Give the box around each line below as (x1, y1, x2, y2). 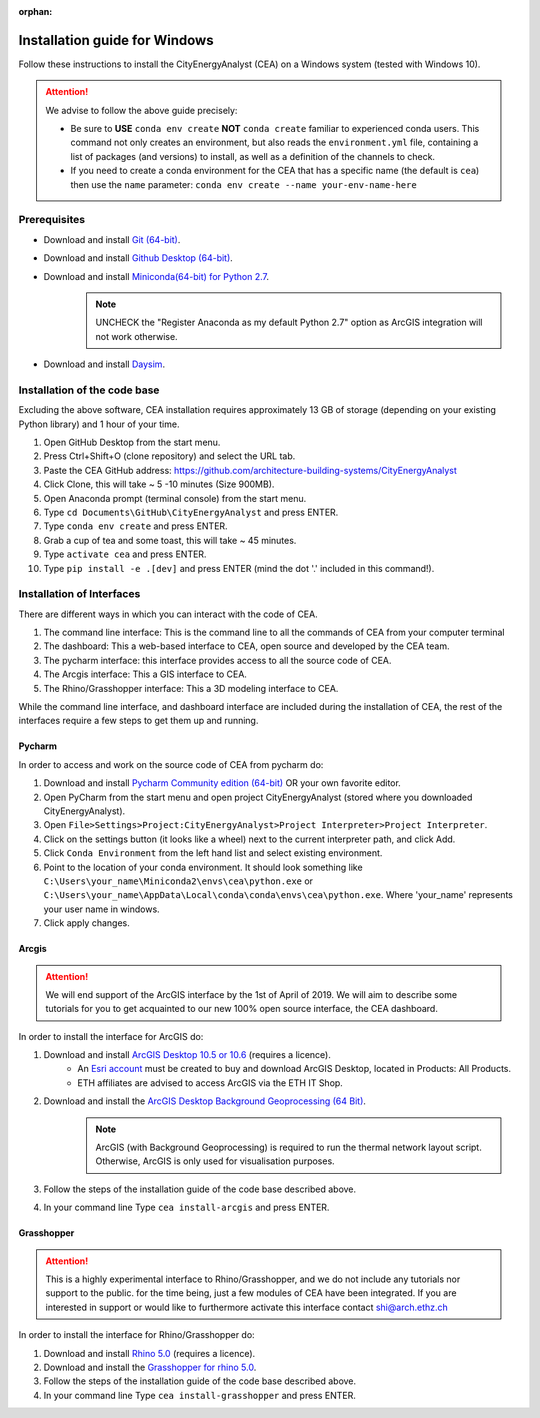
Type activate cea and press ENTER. (43, 548, 207, 560)
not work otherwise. (95, 330, 179, 342)
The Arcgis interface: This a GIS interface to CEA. (43, 668, 247, 680)
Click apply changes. (43, 917, 130, 929)
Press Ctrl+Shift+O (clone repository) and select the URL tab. (43, 450, 296, 462)
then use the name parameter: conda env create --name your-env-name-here (70, 178, 417, 190)
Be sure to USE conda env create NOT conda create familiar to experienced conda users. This (70, 123, 480, 135)
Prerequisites (18, 213, 85, 227)
